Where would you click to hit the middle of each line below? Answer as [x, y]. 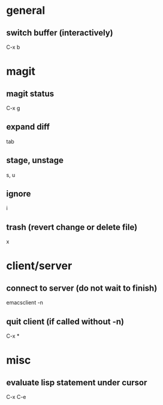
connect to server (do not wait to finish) [82, 288]
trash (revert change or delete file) [72, 227]
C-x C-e [16, 397]
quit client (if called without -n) [65, 322]
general [26, 11]
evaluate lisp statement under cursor [77, 382]
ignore [19, 194]
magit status [30, 94]
